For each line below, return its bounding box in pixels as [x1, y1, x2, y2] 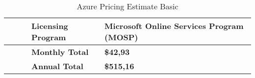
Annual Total [31, 60, 83, 72]
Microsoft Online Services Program [104, 20, 244, 31]
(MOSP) [104, 31, 138, 43]
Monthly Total [31, 46, 89, 57]
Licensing [31, 20, 68, 31]
